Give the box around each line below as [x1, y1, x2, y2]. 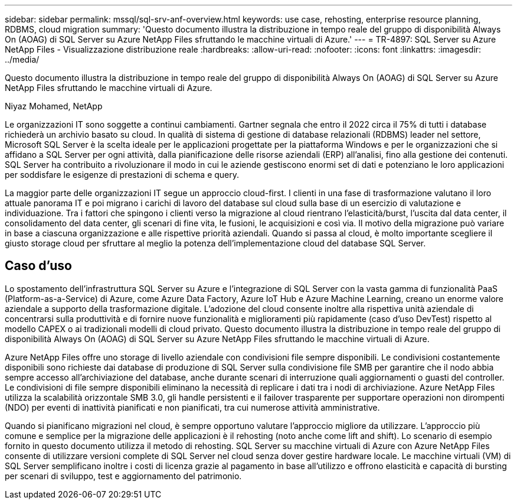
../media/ [5, 54, 40, 64]
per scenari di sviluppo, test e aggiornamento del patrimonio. [5, 470, 242, 481]
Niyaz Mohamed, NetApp [5, 101, 103, 111]
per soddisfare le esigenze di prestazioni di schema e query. [5, 170, 240, 180]
